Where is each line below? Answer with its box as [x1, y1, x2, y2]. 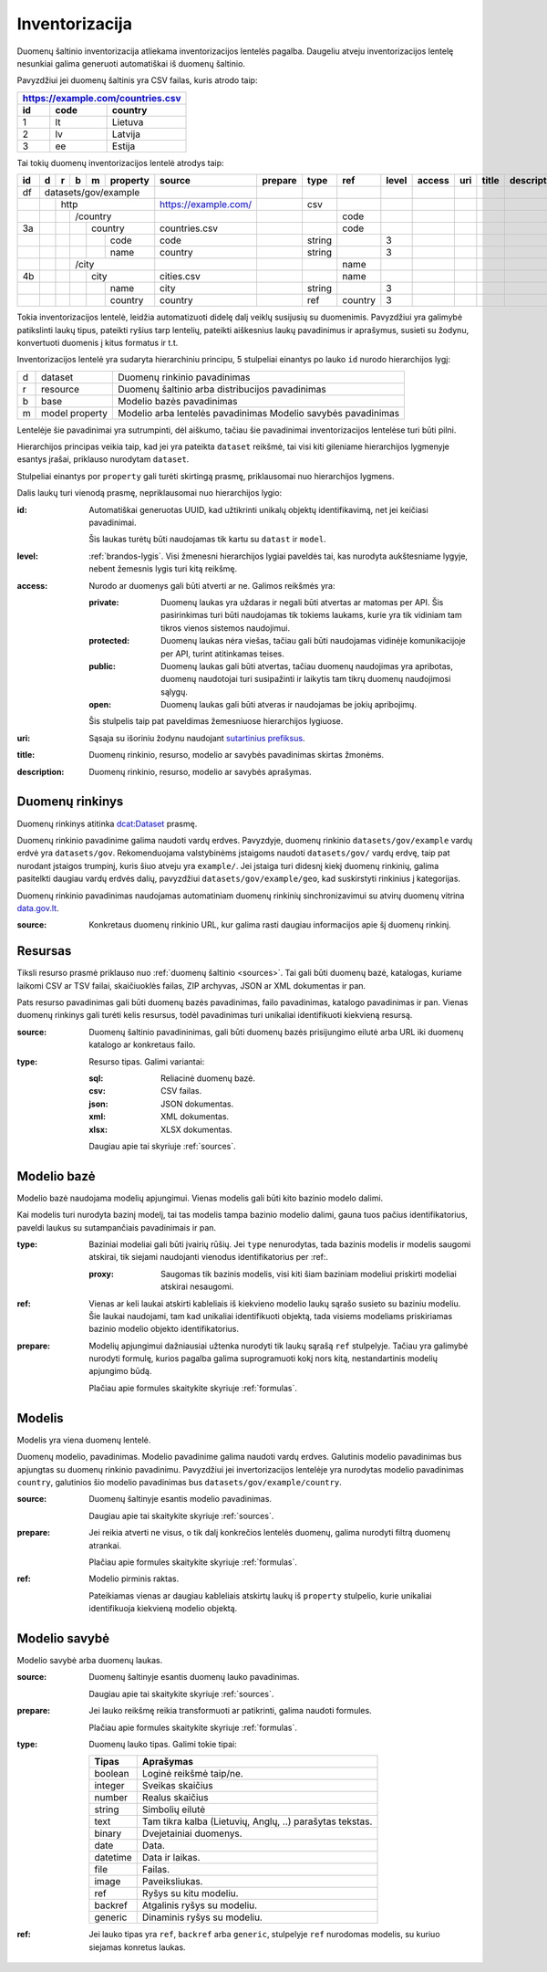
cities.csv [160, 270, 201, 283]
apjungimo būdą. [88, 1366, 152, 1377]
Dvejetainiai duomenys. [141, 1827, 243, 1840]
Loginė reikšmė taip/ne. [141, 1767, 243, 1780]
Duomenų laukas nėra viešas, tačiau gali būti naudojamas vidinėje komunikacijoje [160, 635, 466, 646]
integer [94, 1779, 125, 1792]
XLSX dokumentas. [160, 1124, 232, 1135]
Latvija [111, 128, 141, 141]
